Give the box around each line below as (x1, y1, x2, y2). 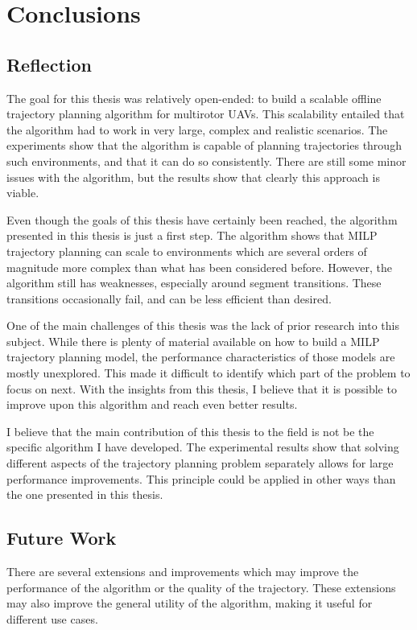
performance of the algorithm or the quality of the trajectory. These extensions (6, 579, 396, 595)
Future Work (6, 525, 117, 550)
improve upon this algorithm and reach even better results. (6, 396, 298, 413)
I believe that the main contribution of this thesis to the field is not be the (6, 422, 374, 439)
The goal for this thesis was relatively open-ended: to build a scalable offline (6, 89, 382, 106)
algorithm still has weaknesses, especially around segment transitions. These (6, 274, 382, 291)
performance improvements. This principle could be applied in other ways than (6, 470, 396, 487)
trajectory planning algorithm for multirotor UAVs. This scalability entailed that (6, 105, 405, 122)
